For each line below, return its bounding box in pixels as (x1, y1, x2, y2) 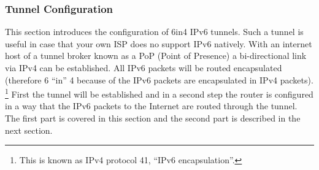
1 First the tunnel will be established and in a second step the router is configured (5, 86, 313, 100)
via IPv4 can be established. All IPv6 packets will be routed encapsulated (5, 61, 282, 74)
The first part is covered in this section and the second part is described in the (5, 112, 301, 125)
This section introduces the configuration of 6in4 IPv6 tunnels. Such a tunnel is (5, 25, 304, 38)
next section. (5, 123, 53, 136)
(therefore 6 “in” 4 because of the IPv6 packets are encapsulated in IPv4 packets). (5, 73, 313, 86)
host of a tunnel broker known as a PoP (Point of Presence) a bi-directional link (5, 49, 307, 62)
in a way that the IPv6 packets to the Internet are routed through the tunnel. (5, 99, 298, 112)
